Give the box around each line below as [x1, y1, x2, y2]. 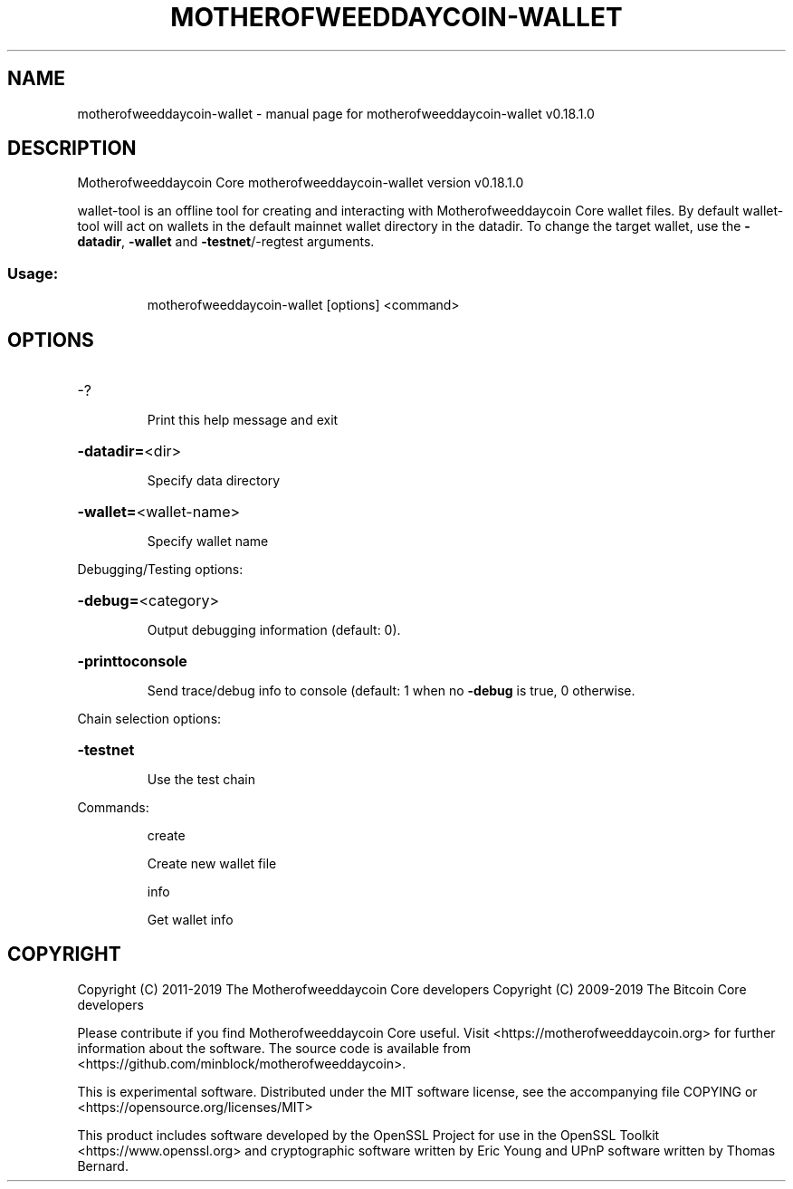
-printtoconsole [77, 652, 187, 671]
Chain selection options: [77, 711, 222, 727]
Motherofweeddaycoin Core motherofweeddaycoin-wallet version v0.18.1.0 [77, 175, 524, 191]
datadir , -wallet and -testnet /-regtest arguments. [77, 234, 375, 250]
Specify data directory [147, 473, 281, 489]
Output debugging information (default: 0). [147, 622, 401, 638]
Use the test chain [147, 772, 255, 788]
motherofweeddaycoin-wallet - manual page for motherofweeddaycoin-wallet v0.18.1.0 [77, 105, 595, 121]
